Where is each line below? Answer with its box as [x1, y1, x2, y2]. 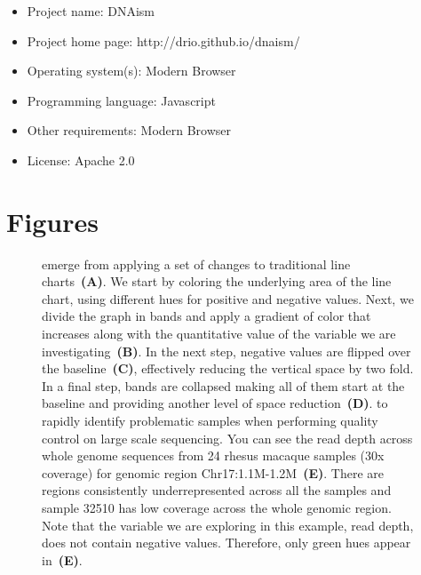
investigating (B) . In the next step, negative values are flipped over [42, 341, 411, 360]
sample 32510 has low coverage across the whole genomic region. [42, 499, 392, 516]
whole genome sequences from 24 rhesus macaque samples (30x [42, 446, 385, 465]
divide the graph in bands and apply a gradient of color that [42, 307, 371, 325]
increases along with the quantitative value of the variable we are [42, 324, 396, 343]
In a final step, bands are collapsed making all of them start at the [42, 376, 405, 395]
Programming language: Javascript [27, 91, 216, 109]
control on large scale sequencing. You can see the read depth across [42, 428, 413, 447]
